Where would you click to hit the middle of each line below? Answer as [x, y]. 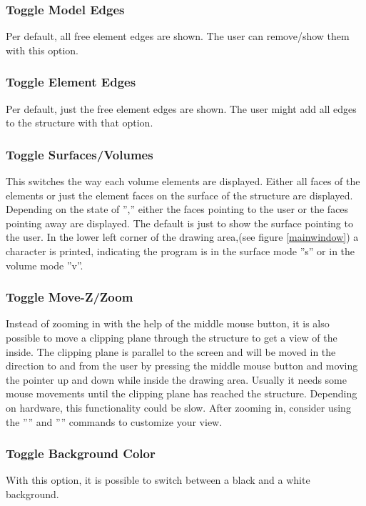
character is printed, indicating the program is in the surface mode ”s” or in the [181, 251]
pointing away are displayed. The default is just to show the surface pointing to [179, 223]
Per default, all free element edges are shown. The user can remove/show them [178, 36]
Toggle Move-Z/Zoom [70, 297]
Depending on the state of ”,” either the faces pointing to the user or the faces [177, 209]
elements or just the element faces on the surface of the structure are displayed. [179, 195]
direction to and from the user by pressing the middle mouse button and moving [182, 366]
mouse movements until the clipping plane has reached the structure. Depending [182, 393]
